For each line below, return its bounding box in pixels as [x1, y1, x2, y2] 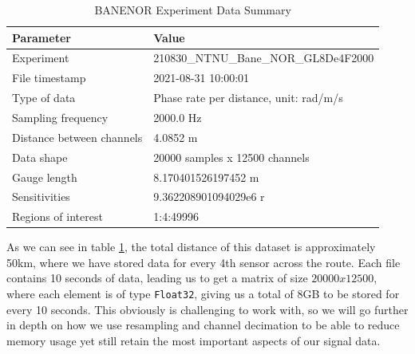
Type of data [12, 89, 76, 106]
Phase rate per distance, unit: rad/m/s [153, 89, 343, 106]
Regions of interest [12, 208, 103, 225]
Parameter [12, 29, 71, 45]
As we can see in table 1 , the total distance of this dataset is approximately [6, 238, 376, 255]
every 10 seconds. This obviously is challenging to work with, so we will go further [6, 301, 409, 317]
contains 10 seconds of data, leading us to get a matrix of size [6, 269, 308, 286]
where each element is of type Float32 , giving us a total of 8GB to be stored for [6, 285, 400, 302]
